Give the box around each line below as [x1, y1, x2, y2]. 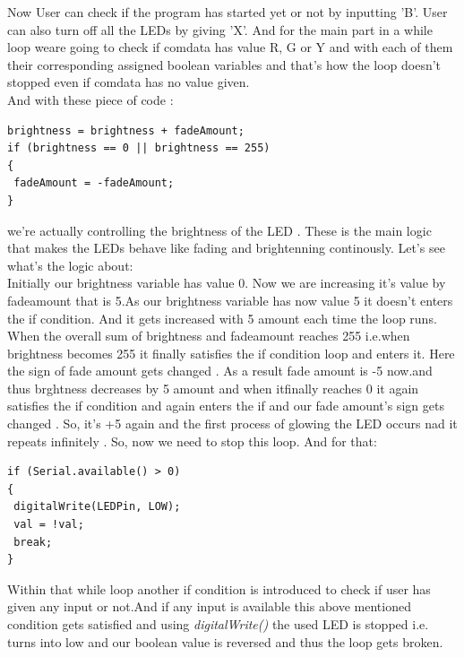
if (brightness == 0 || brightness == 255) [7, 142, 271, 155]
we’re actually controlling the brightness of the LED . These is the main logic [7, 220, 432, 239]
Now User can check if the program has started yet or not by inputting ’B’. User [7, 3, 448, 21]
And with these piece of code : [7, 90, 174, 108]
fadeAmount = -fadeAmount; [13, 177, 175, 190]
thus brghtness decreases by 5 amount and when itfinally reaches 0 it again [7, 378, 419, 397]
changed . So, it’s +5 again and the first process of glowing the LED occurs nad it [7, 414, 458, 433]
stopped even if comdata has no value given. [7, 73, 250, 91]
